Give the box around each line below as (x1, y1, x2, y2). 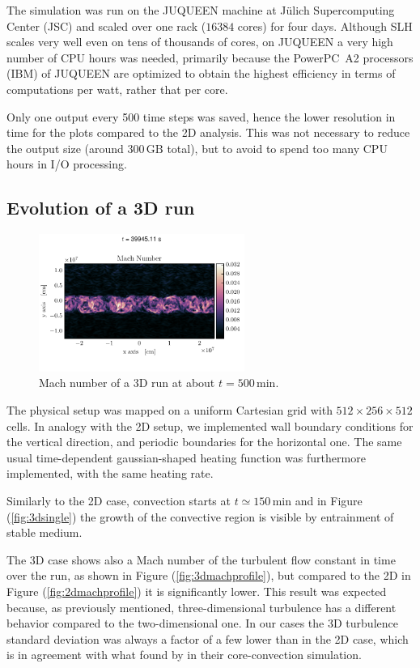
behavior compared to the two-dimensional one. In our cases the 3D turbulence (6, 615, 398, 632)
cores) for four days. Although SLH (237, 17, 413, 34)
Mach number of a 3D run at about (39, 374, 215, 391)
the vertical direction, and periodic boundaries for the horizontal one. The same (6, 433, 402, 450)
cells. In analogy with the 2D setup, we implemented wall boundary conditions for (6, 417, 414, 434)
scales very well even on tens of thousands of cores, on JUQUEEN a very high (6, 33, 393, 50)
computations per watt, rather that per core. (6, 80, 228, 97)
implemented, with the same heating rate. (6, 465, 214, 482)
